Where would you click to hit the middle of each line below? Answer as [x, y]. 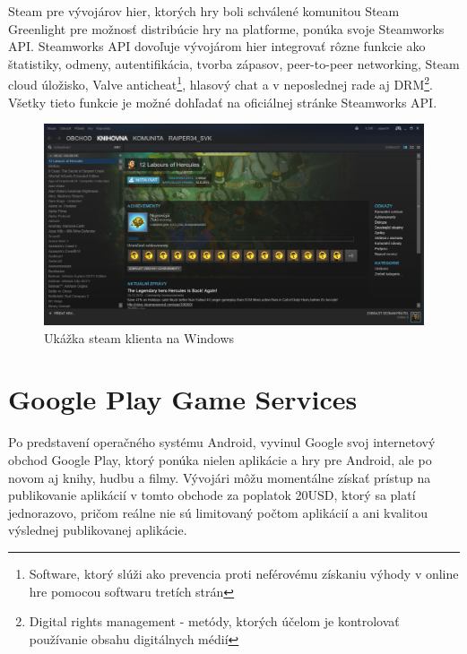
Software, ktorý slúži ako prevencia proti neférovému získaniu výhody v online [244, 573]
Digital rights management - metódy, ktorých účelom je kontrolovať [214, 621]
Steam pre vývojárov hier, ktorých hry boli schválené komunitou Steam [204, 11]
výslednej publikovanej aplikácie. [98, 530]
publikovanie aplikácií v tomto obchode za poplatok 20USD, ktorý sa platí [212, 495]
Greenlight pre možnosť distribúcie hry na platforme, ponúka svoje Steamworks [226, 28]
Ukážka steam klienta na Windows [139, 337]
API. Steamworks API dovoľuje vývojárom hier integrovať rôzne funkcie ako [217, 46]
